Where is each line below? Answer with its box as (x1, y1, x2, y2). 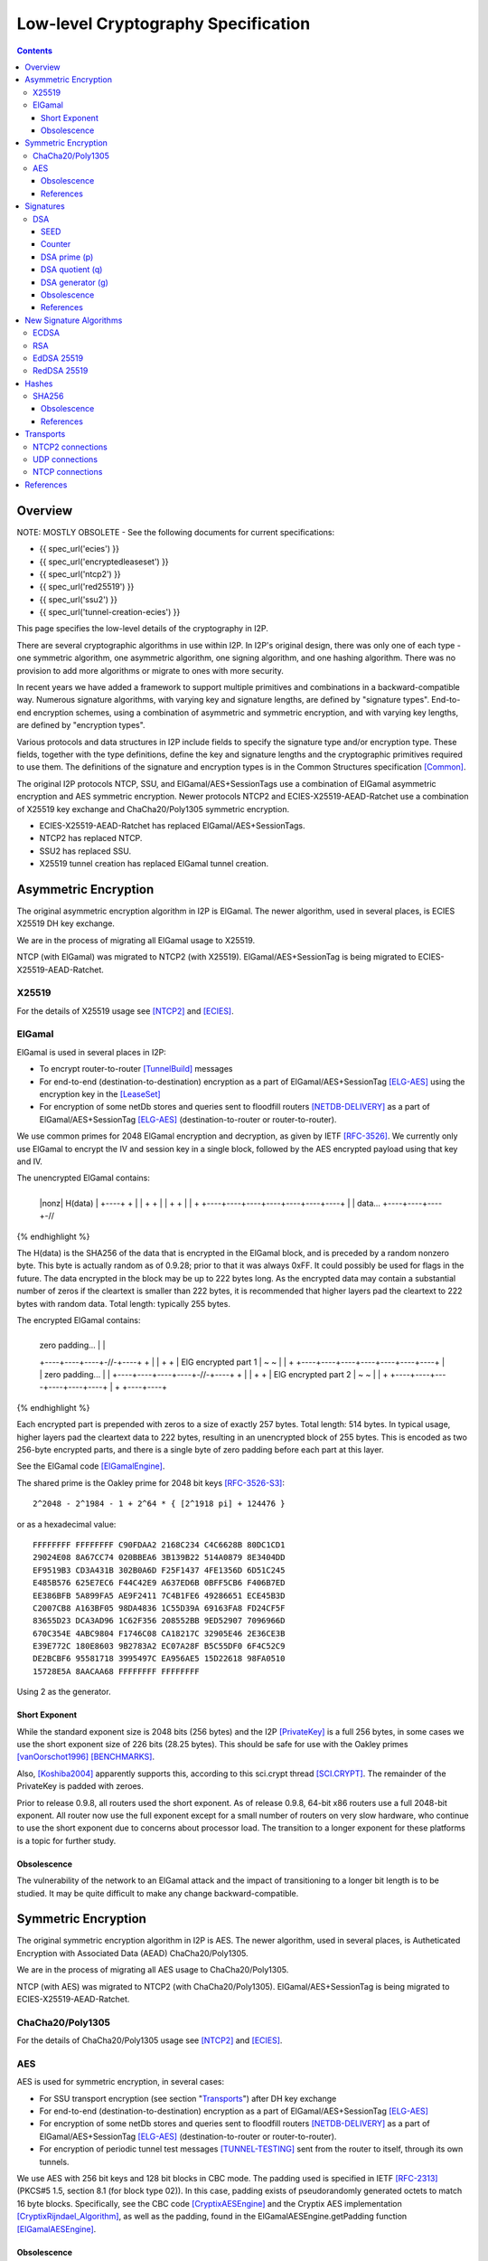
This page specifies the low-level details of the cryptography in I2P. (16, 623, 268, 634)
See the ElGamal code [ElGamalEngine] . (16, 1461, 165, 1471)
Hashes (24, 378, 53, 389)
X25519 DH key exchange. (16, 918, 115, 929)
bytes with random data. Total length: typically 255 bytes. (16, 1298, 230, 1309)
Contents (16, 45, 53, 56)
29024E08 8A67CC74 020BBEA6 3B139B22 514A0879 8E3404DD (33, 1552, 286, 1563)
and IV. (16, 1156, 42, 1167)
